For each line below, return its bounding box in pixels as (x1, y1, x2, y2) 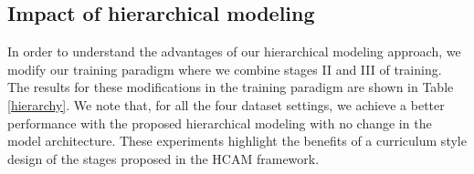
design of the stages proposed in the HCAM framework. (7, 148, 320, 168)
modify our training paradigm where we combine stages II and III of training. (7, 59, 442, 78)
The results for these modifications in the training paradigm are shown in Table (7, 77, 454, 97)
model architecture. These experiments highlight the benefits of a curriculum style (7, 131, 467, 150)
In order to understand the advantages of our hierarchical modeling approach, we (7, 42, 461, 61)
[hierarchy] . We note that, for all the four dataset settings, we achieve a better (7, 95, 445, 114)
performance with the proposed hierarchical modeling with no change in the (7, 113, 432, 132)
